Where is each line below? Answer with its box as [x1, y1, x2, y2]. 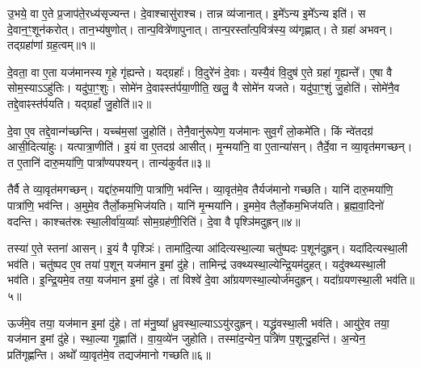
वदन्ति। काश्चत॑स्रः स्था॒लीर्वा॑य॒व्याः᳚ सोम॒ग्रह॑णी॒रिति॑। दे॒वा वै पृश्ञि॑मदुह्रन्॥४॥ [7, 212, 301, 229]
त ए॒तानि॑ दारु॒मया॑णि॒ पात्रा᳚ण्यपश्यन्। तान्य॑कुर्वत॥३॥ [7, 153, 210, 170]
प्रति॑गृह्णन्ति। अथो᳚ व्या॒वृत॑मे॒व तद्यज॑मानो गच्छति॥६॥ [7, 345, 211, 362]
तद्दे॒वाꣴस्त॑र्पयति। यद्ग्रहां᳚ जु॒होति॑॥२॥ [7, 94, 152, 111]
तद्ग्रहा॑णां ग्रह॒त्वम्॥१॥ [7, 36, 95, 53]
